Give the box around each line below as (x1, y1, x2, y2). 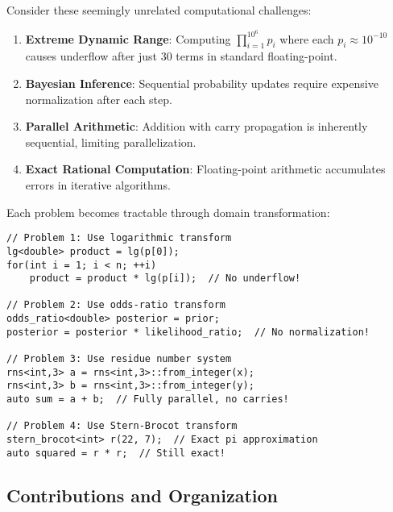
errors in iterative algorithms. (25, 177, 171, 194)
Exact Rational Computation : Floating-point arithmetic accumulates (25, 160, 386, 177)
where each (279, 30, 334, 47)
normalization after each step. (25, 90, 172, 107)
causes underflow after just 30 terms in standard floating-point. (25, 48, 337, 65)
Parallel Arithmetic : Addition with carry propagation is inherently (25, 118, 368, 135)
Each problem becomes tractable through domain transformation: (6, 203, 330, 220)
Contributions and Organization (6, 482, 279, 507)
